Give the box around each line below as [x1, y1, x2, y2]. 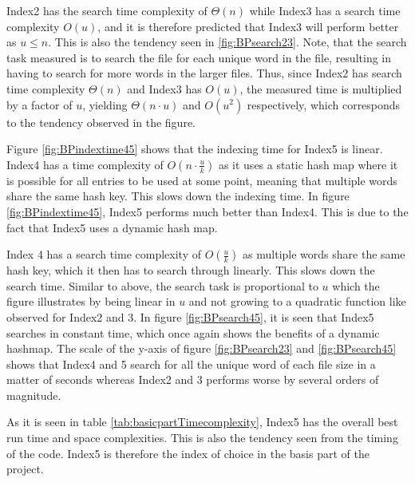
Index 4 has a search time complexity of [6, 246, 201, 263]
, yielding [82, 96, 128, 113]
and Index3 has [127, 80, 202, 97]
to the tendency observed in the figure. [6, 113, 196, 130]
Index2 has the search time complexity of [6, 2, 207, 18]
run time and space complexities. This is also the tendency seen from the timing [6, 429, 398, 446]
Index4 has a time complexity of [6, 156, 164, 172]
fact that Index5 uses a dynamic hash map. [6, 219, 218, 235]
